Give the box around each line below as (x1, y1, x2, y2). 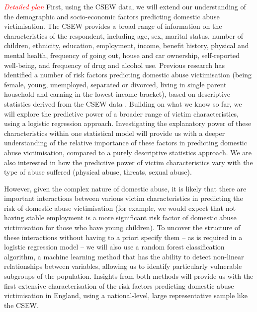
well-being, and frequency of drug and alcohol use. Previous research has (4, 60, 225, 70)
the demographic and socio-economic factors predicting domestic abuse (4, 11, 220, 21)
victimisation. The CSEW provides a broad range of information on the (4, 21, 222, 31)
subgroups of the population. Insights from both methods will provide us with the (4, 271, 254, 281)
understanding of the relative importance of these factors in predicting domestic (4, 137, 247, 148)
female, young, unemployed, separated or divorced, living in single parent (4, 79, 227, 89)
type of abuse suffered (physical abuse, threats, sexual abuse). (4, 167, 192, 177)
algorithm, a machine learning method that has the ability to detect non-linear (4, 251, 244, 261)
